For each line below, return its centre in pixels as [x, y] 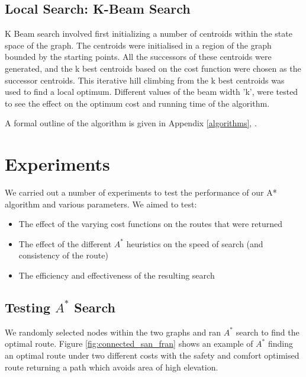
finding [280, 344]
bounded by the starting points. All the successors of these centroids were [138, 57]
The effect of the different [65, 243]
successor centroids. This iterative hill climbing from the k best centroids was [145, 80]
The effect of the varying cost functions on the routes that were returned [151, 224]
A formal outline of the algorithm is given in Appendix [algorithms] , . [131, 123]
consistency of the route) [63, 255]
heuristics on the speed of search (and [195, 243]
